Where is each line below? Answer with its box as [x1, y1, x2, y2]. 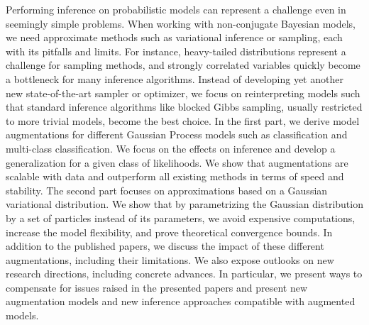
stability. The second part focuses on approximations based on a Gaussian [6, 182, 328, 197]
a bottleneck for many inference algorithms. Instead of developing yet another [6, 71, 343, 86]
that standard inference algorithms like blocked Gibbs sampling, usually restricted [6, 99, 363, 114]
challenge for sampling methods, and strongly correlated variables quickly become [6, 57, 360, 72]
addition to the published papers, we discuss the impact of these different [6, 238, 324, 253]
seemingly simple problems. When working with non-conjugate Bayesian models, [6, 16, 356, 31]
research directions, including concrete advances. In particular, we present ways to [6, 266, 363, 281]
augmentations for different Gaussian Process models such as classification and [6, 127, 348, 142]
